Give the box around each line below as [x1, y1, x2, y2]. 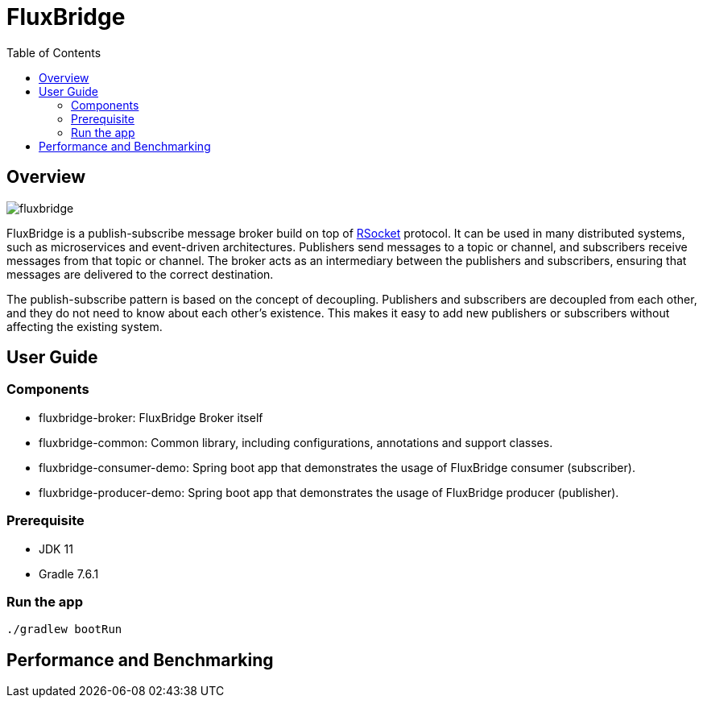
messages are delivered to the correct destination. [6, 267, 274, 281]
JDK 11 [39, 541, 73, 556]
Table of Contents [6, 45, 101, 60]
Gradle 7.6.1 [39, 566, 99, 581]
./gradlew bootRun [6, 623, 122, 636]
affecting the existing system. [6, 319, 163, 333]
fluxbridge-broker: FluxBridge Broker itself [39, 410, 263, 424]
